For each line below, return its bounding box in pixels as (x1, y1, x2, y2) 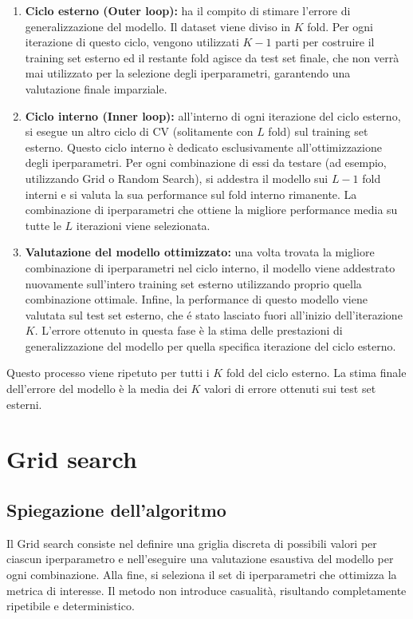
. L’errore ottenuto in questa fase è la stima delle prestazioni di (34, 322, 343, 339)
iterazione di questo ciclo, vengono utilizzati (25, 34, 239, 50)
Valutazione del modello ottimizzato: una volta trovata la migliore (25, 244, 375, 260)
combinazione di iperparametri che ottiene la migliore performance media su (25, 201, 398, 218)
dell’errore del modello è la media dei (6, 380, 187, 397)
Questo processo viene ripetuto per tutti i (6, 364, 210, 381)
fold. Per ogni (307, 18, 374, 34)
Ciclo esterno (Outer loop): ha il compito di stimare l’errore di (25, 2, 351, 18)
